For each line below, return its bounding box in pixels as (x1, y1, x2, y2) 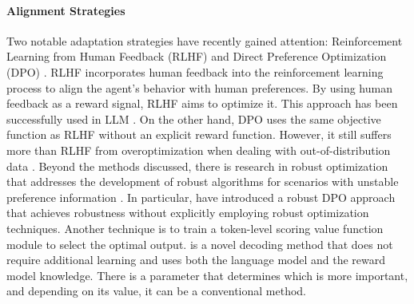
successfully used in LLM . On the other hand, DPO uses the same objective (6, 110, 381, 127)
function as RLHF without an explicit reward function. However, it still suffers (6, 126, 392, 143)
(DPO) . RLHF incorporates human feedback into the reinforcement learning (6, 63, 384, 80)
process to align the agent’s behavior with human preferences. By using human (6, 79, 392, 96)
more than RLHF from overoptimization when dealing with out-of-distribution (6, 141, 391, 158)
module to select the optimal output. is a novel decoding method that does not (6, 235, 393, 252)
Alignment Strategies (6, 2, 125, 18)
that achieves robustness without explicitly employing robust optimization (6, 204, 369, 221)
